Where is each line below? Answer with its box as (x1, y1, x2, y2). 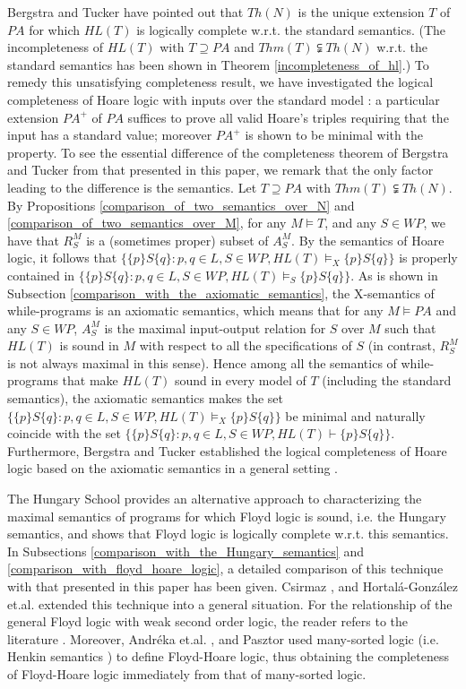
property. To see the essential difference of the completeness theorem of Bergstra (7, 142, 449, 161)
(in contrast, (367, 336, 436, 355)
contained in (7, 265, 75, 284)
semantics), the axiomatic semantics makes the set (7, 389, 283, 408)
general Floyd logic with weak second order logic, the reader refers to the (7, 612, 409, 631)
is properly (399, 248, 458, 267)
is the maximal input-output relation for (104, 318, 326, 337)
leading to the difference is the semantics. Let (7, 177, 257, 196)
